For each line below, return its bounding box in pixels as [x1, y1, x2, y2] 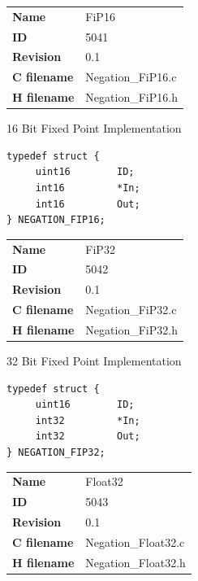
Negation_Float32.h [85, 553, 186, 570]
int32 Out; [35, 430, 140, 443]
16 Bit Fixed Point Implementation [6, 120, 182, 137]
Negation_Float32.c [85, 533, 185, 550]
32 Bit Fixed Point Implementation [6, 352, 182, 369]
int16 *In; [35, 182, 140, 194]
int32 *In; [35, 414, 140, 426]
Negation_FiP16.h [85, 89, 178, 106]
